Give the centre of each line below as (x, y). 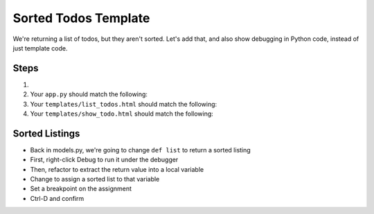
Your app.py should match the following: (89, 94)
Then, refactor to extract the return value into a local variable (117, 169)
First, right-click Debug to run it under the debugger (104, 160)
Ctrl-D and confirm (57, 198)
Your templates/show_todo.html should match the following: (122, 114)
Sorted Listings (46, 133)
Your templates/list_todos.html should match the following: (124, 104)
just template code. (40, 48)
